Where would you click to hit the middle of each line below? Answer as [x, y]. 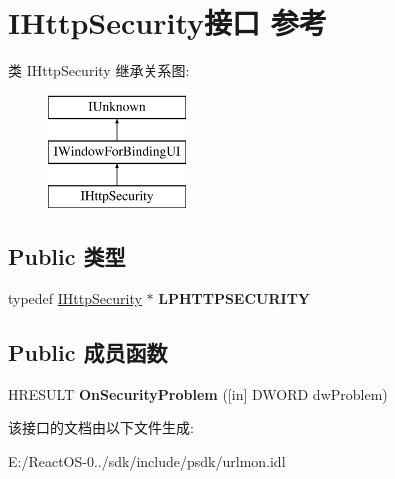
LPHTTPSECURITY [234, 297]
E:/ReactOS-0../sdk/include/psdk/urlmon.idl [147, 460]
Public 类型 [67, 256]
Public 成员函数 [88, 351]
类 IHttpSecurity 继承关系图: [99, 70]
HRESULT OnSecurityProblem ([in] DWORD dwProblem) [198, 393]
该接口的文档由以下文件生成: [101, 427]
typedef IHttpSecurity [75, 297]
